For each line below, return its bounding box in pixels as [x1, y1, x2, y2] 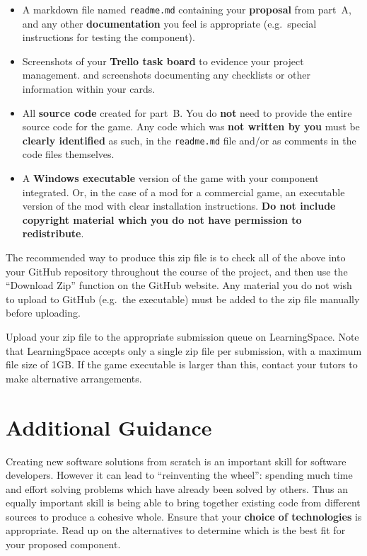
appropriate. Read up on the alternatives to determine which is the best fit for [6, 523, 346, 538]
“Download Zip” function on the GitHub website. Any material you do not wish [6, 278, 352, 293]
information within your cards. [22, 81, 156, 96]
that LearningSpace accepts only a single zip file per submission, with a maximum [6, 343, 362, 358]
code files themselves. [22, 147, 115, 161]
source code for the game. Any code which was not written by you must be [22, 119, 360, 134]
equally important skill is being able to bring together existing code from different [6, 495, 361, 510]
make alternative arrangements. [6, 370, 142, 385]
